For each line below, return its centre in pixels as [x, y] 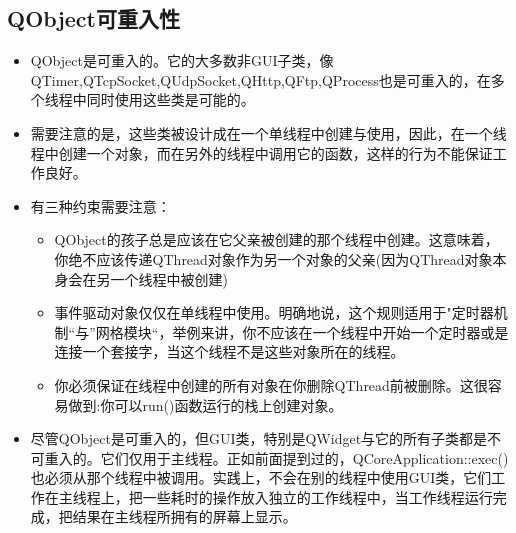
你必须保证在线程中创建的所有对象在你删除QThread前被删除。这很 [271, 384]
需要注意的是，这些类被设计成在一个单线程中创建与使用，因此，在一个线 [268, 132]
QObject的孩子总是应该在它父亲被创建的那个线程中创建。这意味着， [276, 239]
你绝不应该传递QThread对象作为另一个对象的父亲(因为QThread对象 [273, 258]
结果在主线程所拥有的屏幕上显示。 [184, 516]
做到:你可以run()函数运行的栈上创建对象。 [205, 404]
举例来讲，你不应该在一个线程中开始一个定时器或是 [340, 331]
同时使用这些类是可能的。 [170, 99]
